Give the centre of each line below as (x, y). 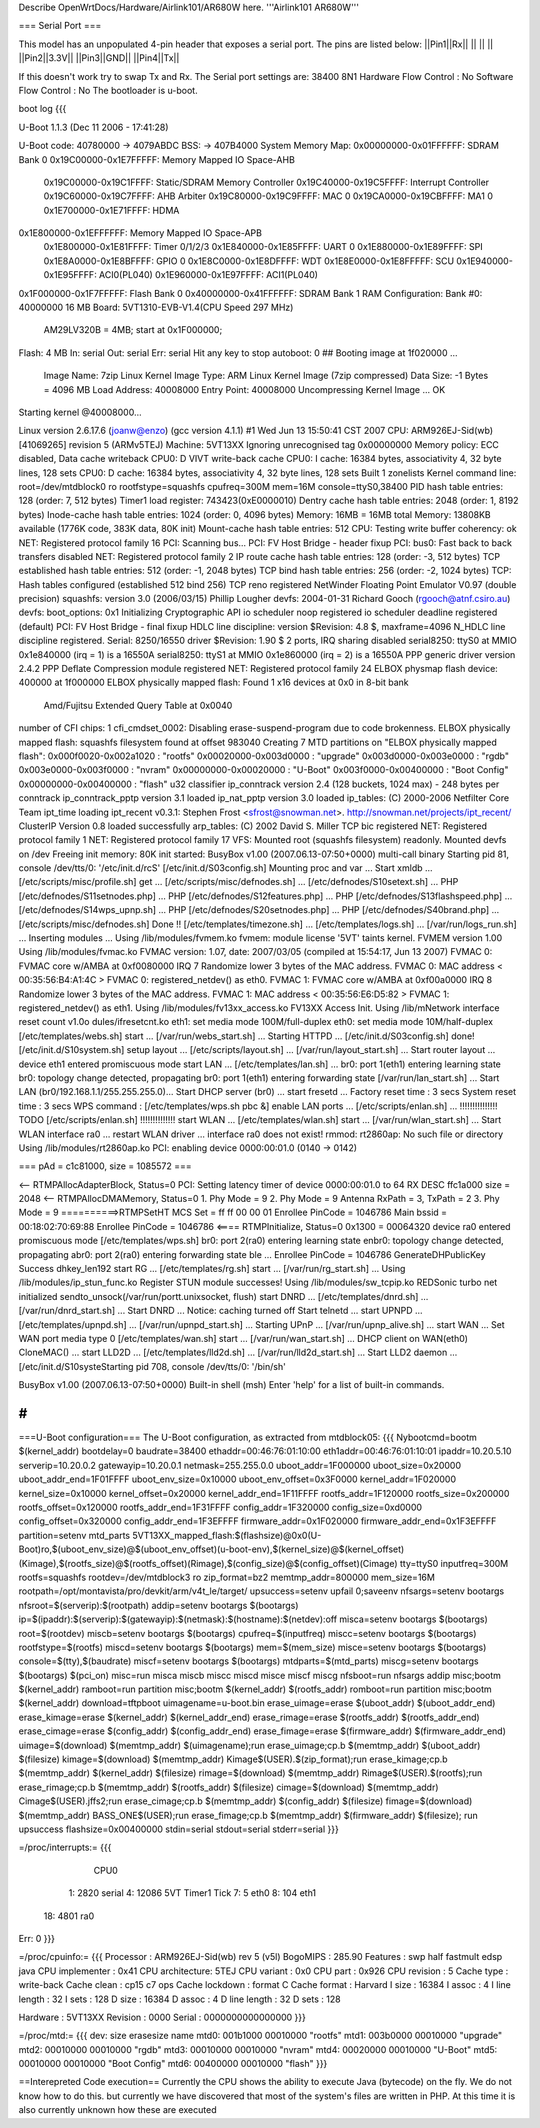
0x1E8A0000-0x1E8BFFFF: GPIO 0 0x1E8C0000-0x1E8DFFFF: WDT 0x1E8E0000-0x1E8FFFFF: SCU (249, 261)
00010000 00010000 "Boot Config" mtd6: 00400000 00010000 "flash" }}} (173, 2064)
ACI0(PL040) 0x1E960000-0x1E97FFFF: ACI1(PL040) (208, 275)
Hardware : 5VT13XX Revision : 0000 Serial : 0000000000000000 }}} (162, 2017)
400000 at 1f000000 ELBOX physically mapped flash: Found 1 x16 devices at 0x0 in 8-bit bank (213, 682)
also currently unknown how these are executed (117, 2110)
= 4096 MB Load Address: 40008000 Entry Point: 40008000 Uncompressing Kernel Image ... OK (244, 389)
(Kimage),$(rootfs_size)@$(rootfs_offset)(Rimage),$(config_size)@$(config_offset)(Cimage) (208, 1563)
